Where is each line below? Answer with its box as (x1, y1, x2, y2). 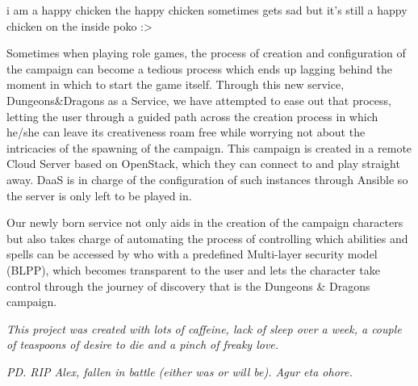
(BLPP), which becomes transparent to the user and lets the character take (6, 261, 380, 278)
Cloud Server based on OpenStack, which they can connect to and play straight (6, 155, 400, 172)
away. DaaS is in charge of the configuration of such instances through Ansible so (6, 170, 408, 187)
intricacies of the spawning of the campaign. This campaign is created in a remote (6, 139, 412, 156)
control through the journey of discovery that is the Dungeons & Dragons (6, 277, 370, 294)
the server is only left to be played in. (6, 187, 192, 203)
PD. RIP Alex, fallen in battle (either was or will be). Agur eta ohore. (6, 363, 353, 380)
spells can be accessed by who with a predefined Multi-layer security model (6, 245, 378, 262)
